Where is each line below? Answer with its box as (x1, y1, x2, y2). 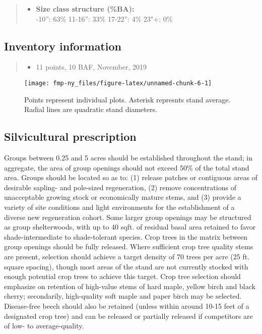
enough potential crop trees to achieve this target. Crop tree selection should (4, 271, 241, 282)
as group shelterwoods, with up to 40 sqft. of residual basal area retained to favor (4, 221, 256, 232)
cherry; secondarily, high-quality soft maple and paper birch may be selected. (4, 291, 242, 301)
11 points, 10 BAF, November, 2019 (36, 62, 147, 72)
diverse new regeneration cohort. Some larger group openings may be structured (4, 211, 251, 222)
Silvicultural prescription (4, 129, 137, 144)
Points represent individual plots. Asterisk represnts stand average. (24, 94, 231, 104)
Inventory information (4, 38, 121, 53)
